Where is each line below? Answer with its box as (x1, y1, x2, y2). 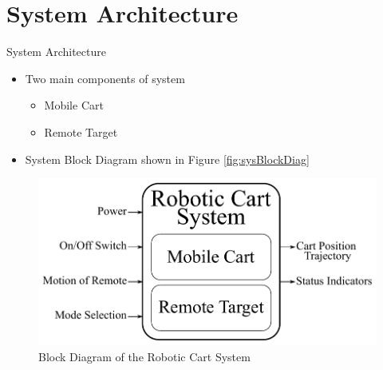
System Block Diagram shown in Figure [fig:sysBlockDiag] (25, 150, 310, 167)
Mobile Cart (44, 97, 104, 113)
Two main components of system (25, 70, 185, 86)
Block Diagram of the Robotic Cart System (38, 348, 251, 364)
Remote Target (44, 123, 118, 140)
